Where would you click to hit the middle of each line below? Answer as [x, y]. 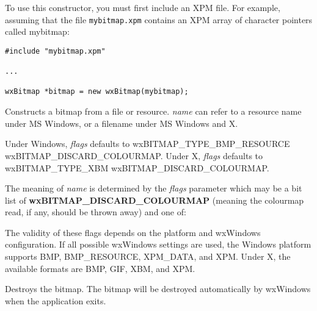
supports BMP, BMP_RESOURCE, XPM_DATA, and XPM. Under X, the [148, 256]
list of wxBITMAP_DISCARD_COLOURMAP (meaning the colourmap [155, 200]
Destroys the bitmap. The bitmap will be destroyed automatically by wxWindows [158, 289]
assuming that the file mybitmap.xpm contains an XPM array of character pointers [159, 19]
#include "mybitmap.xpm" [55, 51]
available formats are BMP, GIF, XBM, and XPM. [100, 268]
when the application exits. [56, 300]
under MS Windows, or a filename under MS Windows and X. [122, 123]
